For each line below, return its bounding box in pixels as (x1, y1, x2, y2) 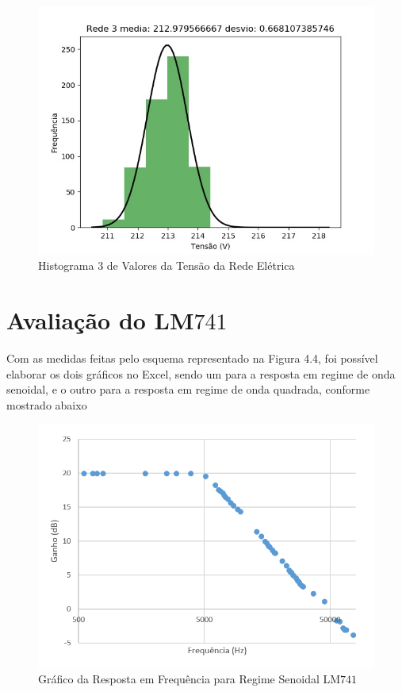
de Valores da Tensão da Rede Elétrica (106, 257, 295, 274)
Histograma (38, 257, 94, 274)
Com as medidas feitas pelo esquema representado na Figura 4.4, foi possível (6, 350, 378, 366)
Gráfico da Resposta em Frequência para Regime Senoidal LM (38, 671, 341, 687)
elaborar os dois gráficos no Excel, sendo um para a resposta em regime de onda (6, 365, 396, 382)
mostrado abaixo (6, 396, 87, 413)
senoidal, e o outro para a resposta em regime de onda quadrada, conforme (6, 381, 370, 398)
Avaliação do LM (6, 304, 194, 336)
